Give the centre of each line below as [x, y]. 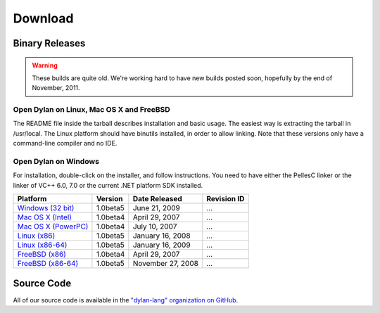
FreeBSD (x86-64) [48, 264]
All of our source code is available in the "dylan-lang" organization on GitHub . [126, 300]
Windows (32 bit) [46, 208]
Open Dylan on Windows [56, 162]
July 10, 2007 [155, 226]
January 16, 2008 [161, 236]
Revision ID [226, 199]
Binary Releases [49, 43]
